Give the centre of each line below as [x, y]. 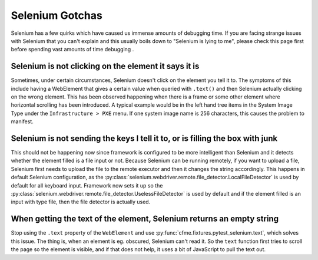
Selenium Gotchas [57, 15]
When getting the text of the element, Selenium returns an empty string [145, 219]
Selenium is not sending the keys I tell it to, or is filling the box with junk [144, 138]
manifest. [22, 121]
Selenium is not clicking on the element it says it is [105, 66]
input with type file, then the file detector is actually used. [81, 202]
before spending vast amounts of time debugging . [72, 50]
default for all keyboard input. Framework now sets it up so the [87, 185]
